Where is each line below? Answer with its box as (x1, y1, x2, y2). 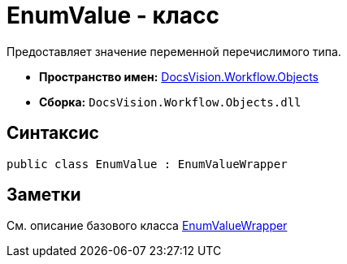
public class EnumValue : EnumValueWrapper (7, 157, 288, 171)
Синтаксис (7, 123, 99, 144)
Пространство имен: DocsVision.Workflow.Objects (39, 69, 319, 84)
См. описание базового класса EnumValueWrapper (7, 219, 288, 233)
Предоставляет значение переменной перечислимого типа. (7, 44, 341, 58)
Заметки (7, 184, 81, 206)
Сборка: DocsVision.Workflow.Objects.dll (39, 94, 301, 109)
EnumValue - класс (7, 2, 220, 29)
